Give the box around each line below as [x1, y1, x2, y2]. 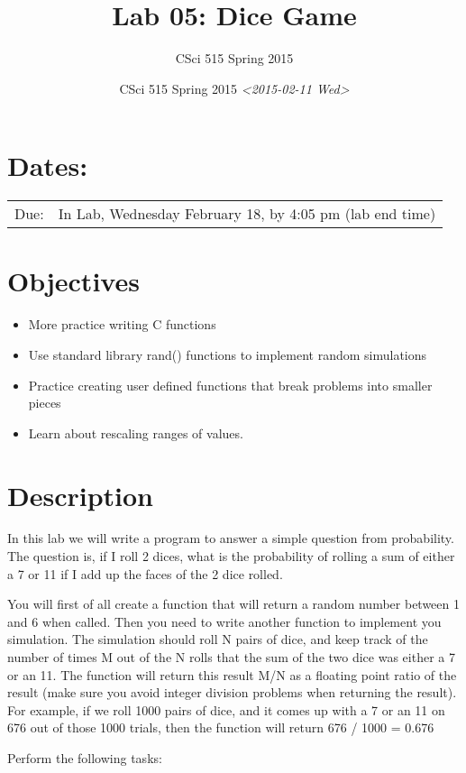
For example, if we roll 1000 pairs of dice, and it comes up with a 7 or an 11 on [7, 700, 445, 719]
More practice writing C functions [28, 315, 216, 334]
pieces [28, 393, 61, 412]
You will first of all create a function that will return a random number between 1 [7, 594, 460, 613]
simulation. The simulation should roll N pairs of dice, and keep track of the [7, 630, 428, 649]
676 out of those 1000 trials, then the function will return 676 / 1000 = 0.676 [7, 718, 434, 737]
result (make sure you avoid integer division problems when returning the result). [7, 683, 457, 702]
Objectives [7, 262, 140, 299]
